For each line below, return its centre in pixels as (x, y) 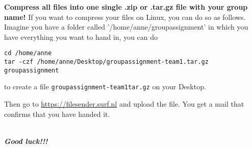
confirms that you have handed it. (57, 114)
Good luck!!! (26, 141)
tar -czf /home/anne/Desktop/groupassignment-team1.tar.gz (106, 62)
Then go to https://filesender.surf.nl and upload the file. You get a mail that (124, 104)
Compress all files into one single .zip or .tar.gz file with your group (126, 7)
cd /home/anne (28, 53)
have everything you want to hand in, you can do (81, 36)
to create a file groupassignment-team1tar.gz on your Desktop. (105, 87)
